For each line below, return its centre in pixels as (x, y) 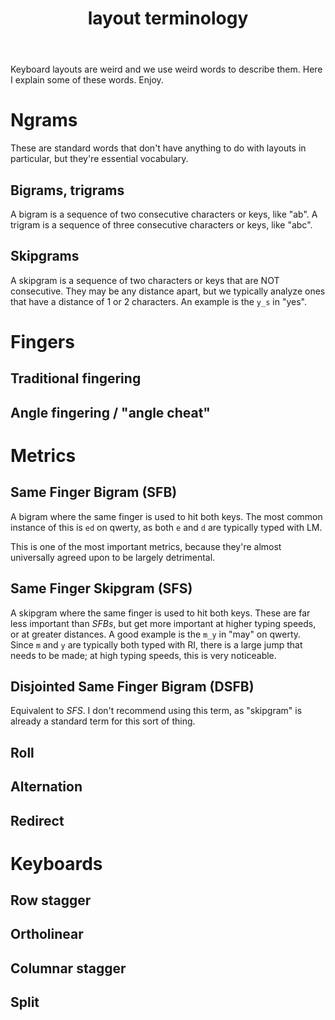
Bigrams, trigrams (67, 190)
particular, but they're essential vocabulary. (99, 159)
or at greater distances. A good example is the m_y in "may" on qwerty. (156, 634)
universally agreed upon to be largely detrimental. (113, 557)
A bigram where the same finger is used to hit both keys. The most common (166, 516)
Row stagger (51, 900)
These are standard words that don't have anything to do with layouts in (158, 148)
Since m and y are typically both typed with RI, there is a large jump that (156, 644)
